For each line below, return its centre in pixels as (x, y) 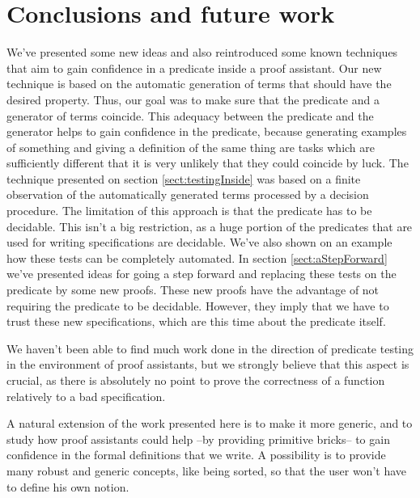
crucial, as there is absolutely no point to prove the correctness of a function (196, 380)
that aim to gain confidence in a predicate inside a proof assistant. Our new (194, 68)
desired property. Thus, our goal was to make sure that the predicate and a (193, 99)
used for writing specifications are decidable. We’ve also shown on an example (199, 242)
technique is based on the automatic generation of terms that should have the (199, 84)
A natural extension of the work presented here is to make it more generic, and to (210, 423)
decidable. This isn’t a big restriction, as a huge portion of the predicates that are (210, 226)
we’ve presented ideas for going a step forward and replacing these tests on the (202, 274)
